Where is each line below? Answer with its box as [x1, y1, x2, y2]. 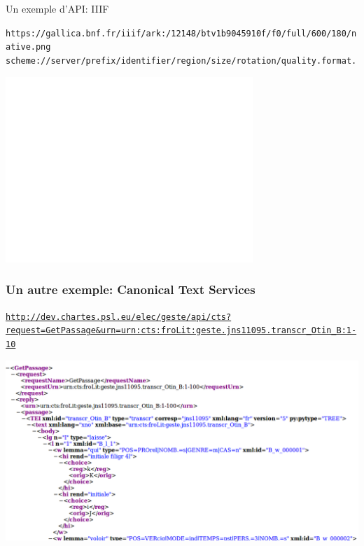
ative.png [6, 42, 51, 52]
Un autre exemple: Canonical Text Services [6, 281, 255, 298]
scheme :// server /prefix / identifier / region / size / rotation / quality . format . [6, 55, 357, 66]
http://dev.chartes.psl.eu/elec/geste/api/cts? [6, 311, 232, 322]
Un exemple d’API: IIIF [6, 1, 109, 15]
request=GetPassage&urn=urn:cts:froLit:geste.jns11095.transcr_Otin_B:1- [6, 325, 357, 336]
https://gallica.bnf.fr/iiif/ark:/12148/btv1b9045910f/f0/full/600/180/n [6, 28, 357, 38]
